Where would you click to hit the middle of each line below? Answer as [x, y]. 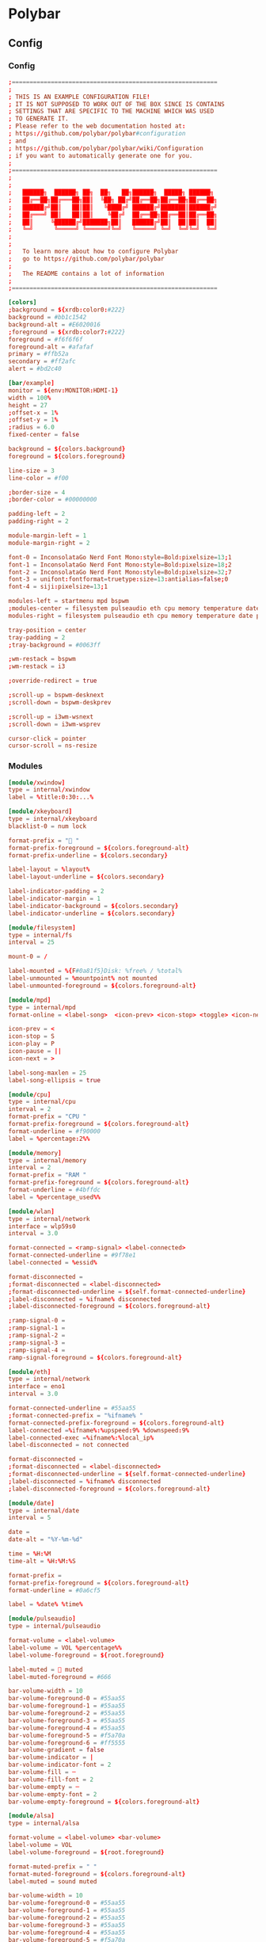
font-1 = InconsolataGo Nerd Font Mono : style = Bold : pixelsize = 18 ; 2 [120, 565]
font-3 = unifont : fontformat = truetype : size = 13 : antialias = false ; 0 [118, 579]
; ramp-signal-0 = [37, 1321]
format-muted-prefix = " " [53, 1867]
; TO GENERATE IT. [38, 119]
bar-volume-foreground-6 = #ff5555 [67, 1743]
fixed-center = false [44, 435]
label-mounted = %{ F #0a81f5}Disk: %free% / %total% [95, 971]
